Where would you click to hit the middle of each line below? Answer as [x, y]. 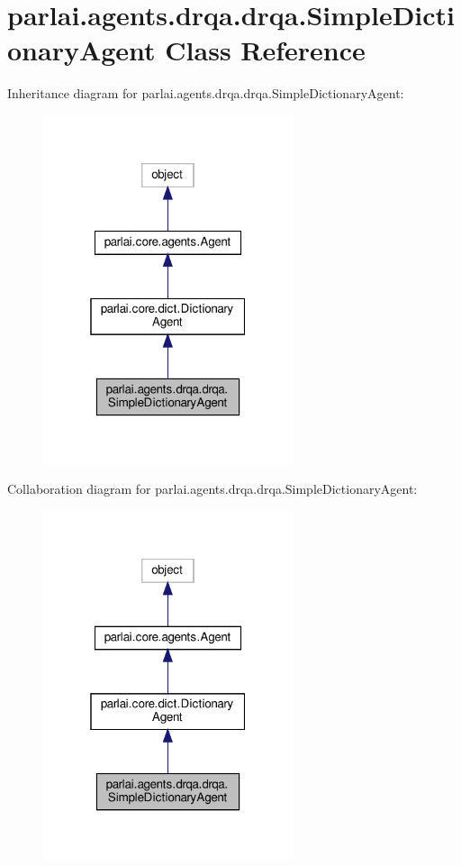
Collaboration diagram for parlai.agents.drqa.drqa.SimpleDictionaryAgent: [212, 489]
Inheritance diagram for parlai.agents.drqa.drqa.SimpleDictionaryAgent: [206, 93]
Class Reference [265, 50]
